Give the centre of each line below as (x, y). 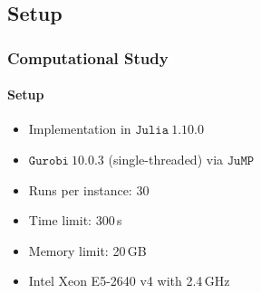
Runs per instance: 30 (89, 189)
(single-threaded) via (166, 160)
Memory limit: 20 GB (87, 250)
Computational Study (88, 57)
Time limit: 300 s (75, 220)
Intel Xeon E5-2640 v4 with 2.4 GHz (129, 281)
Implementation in (80, 129)
